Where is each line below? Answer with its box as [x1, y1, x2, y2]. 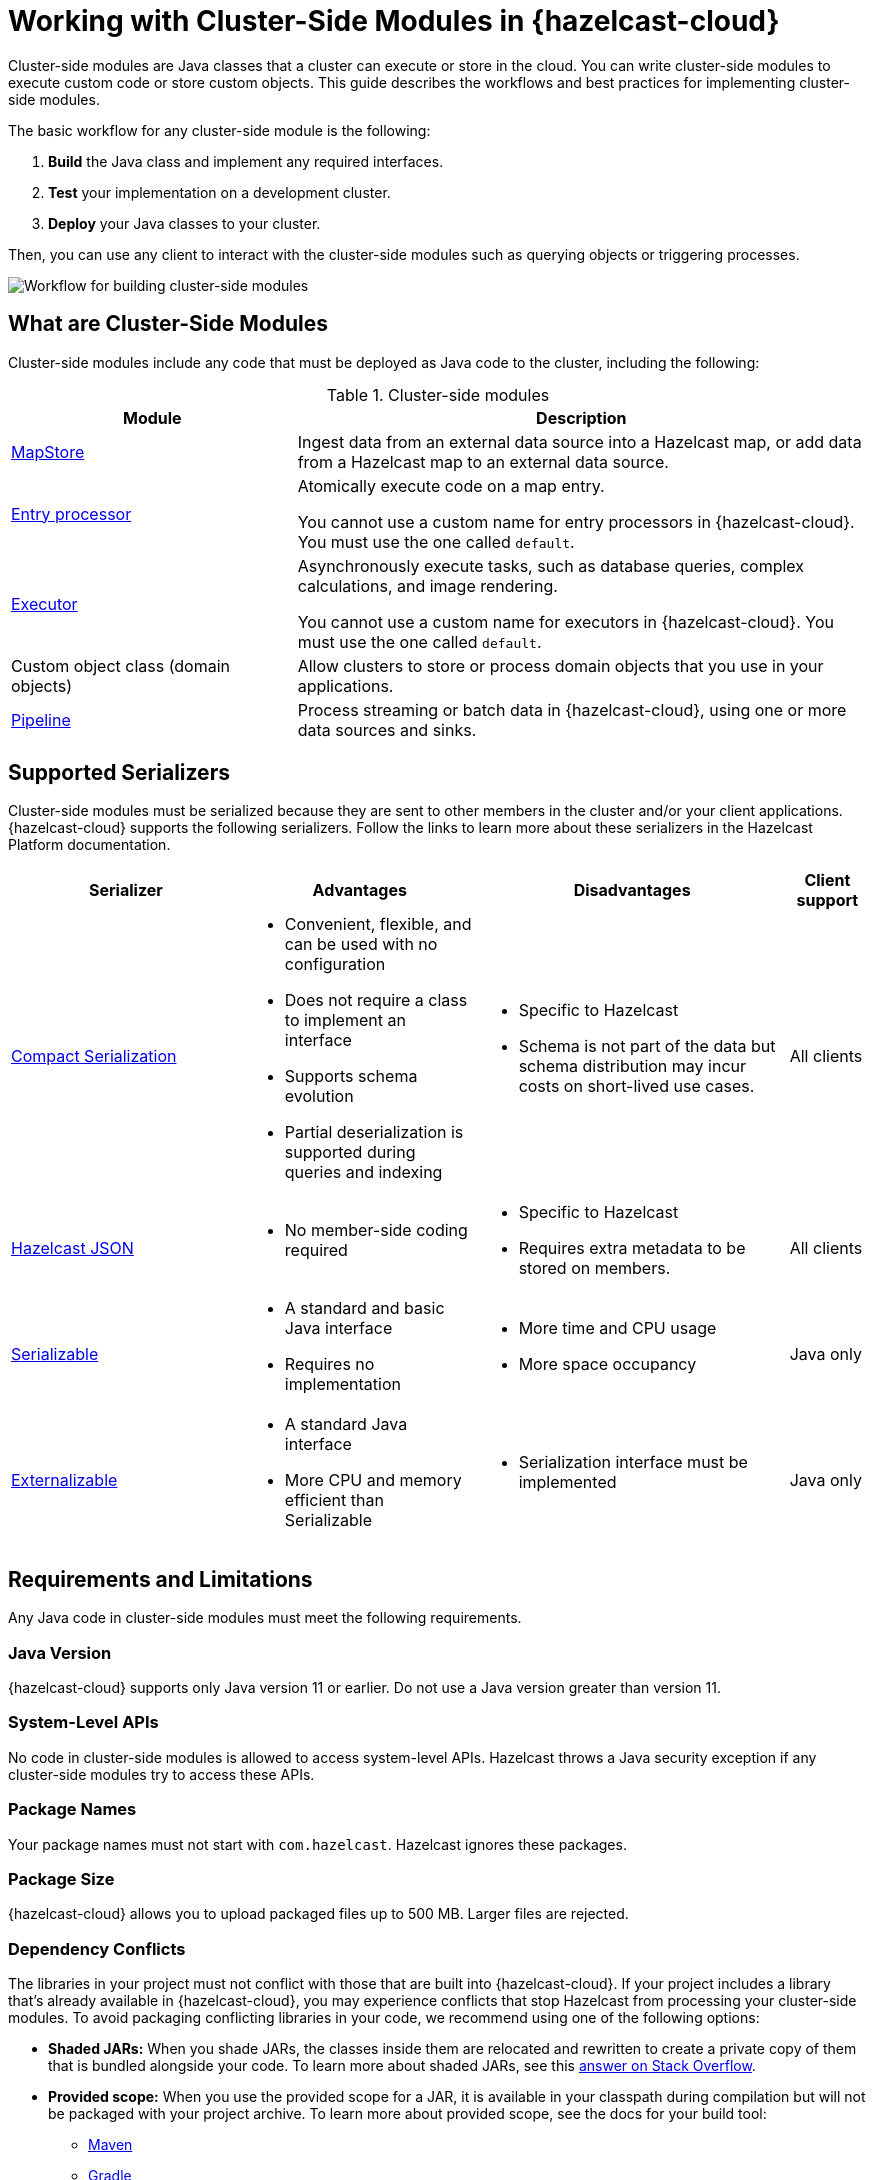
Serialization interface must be [518, 1452, 748, 1473]
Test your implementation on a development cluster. [48, 183, 391, 201]
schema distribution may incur [518, 1056, 747, 1077]
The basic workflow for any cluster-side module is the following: [8, 121, 431, 139]
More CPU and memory [284, 1470, 462, 1491]
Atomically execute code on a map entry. [297, 475, 605, 496]
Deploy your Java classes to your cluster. [48, 214, 321, 232]
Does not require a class [284, 990, 468, 1011]
